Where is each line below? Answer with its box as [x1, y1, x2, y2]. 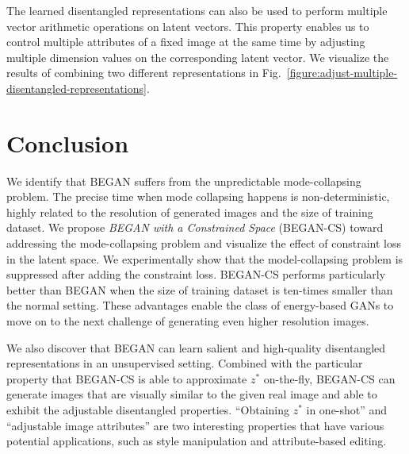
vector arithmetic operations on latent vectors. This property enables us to [6, 17, 369, 34]
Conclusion [6, 126, 129, 159]
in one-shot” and [306, 402, 388, 417]
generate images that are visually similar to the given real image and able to [6, 386, 377, 402]
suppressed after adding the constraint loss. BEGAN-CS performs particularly [6, 266, 386, 283]
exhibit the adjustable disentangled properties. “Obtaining [6, 402, 289, 417]
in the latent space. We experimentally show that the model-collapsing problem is [6, 250, 403, 267]
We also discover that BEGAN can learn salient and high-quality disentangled [6, 339, 386, 356]
